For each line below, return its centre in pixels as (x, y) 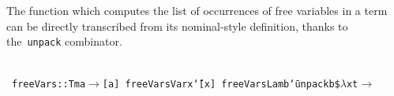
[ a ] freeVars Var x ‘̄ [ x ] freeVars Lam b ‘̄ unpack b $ (221, 85)
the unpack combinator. (64, 41)
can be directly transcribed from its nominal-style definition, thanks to (177, 26)
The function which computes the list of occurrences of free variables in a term (197, 10)
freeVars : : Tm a (49, 85)
